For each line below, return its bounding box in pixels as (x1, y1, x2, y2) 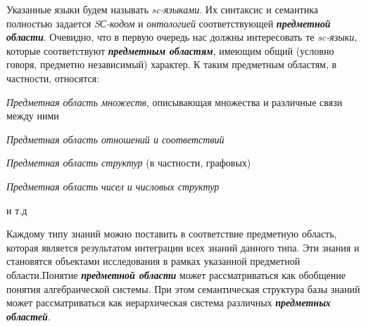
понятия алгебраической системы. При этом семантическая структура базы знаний (6, 281, 360, 296)
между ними (6, 108, 59, 123)
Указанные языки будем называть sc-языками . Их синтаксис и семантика (6, 2, 318, 16)
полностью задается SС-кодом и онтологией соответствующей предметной (6, 15, 331, 30)
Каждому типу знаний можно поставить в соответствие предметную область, (6, 226, 337, 241)
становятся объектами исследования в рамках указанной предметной (6, 254, 301, 268)
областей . (6, 308, 51, 323)
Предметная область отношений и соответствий (6, 131, 225, 146)
